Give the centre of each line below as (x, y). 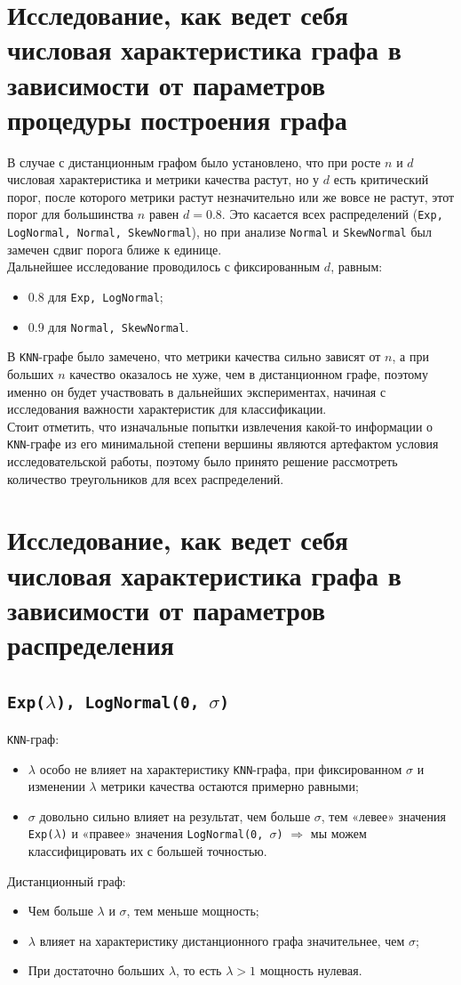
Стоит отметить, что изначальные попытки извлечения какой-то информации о (220, 426)
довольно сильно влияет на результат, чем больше (175, 815)
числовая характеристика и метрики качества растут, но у (163, 179)
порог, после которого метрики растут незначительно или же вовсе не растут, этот (231, 196)
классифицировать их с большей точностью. (147, 851)
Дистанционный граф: (67, 880)
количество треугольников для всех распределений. (146, 478)
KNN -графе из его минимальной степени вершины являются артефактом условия (223, 444)
